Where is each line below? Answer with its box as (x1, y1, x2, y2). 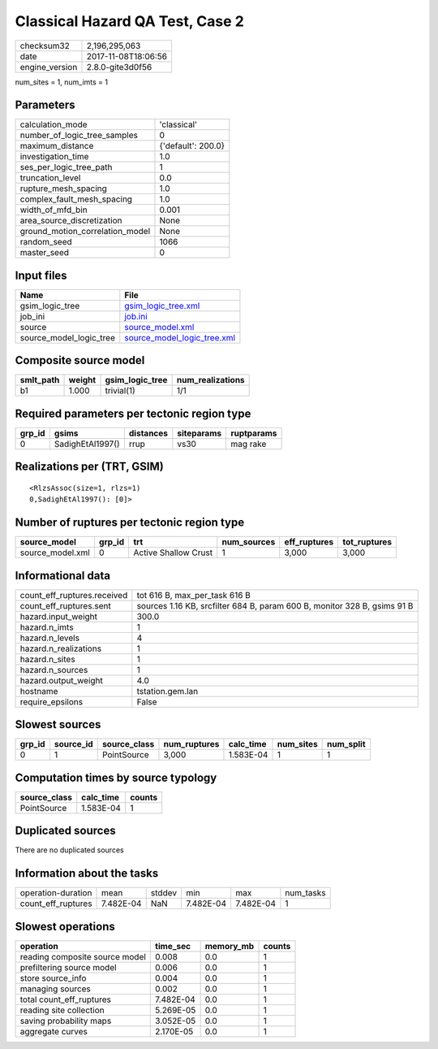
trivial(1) (105, 385, 135, 397)
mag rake (230, 439, 267, 449)
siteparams (177, 427, 222, 439)
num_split (327, 739, 366, 750)
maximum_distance (19, 141, 94, 152)
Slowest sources (15, 717, 101, 731)
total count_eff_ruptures (19, 994, 111, 1005)
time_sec (155, 940, 191, 951)
